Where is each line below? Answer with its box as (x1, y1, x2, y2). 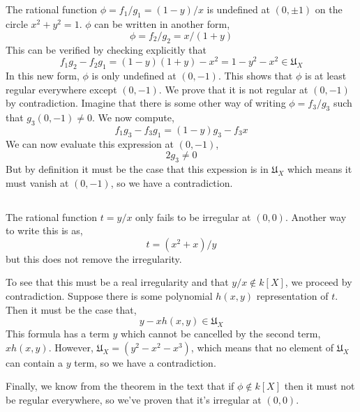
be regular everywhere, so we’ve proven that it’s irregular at (6, 392, 262, 406)
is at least (304, 68, 347, 83)
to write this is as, (6, 223, 83, 238)
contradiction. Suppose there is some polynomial (6, 288, 213, 303)
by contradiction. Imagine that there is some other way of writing (6, 96, 286, 110)
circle (6, 17, 28, 31)
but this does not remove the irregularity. (6, 251, 182, 266)
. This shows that (218, 68, 293, 83)
